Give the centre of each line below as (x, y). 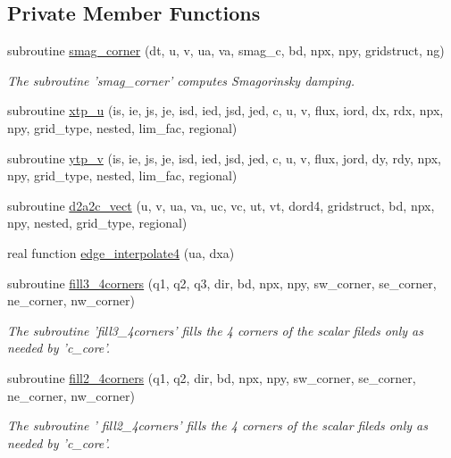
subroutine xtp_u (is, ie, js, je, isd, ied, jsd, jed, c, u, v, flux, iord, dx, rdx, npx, (225, 110)
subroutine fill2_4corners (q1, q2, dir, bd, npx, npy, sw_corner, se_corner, (212, 377)
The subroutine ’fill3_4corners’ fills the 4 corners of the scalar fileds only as (215, 330)
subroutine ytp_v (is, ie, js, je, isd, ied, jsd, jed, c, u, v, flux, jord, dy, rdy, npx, (224, 158)
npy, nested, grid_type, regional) (97, 223)
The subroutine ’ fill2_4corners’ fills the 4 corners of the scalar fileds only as (217, 425)
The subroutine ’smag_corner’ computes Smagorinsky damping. (181, 80)
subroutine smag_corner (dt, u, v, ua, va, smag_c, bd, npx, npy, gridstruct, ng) (226, 50)
